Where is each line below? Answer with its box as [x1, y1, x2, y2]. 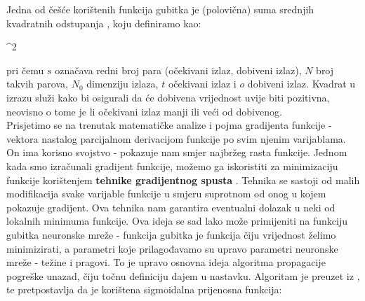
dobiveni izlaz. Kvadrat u [247, 76, 356, 91]
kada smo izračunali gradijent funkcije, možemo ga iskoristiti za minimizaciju [6, 158, 338, 173]
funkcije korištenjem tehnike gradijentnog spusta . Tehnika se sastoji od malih [6, 172, 360, 187]
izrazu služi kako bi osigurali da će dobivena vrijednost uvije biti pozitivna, [6, 90, 330, 104]
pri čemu [6, 62, 44, 77]
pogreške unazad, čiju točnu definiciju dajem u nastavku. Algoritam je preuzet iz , [6, 268, 360, 283]
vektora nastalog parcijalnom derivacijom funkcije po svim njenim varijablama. [6, 131, 346, 146]
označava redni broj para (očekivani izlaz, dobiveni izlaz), [55, 62, 302, 77]
